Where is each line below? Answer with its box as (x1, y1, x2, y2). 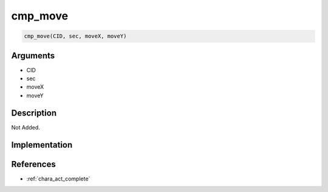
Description (11, 108, 57, 118)
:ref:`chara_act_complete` (26, 175, 91, 182)
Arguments (11, 50, 55, 61)
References (11, 159, 56, 170)
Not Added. (11, 123, 41, 131)
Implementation (11, 140, 73, 150)
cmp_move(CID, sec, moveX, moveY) (24, 33, 127, 39)
